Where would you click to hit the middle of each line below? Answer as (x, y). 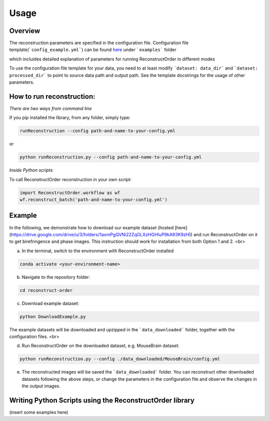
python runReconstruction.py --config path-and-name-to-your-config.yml (111, 157)
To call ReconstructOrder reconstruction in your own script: (70, 179)
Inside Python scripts (31, 170)
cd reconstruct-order (46, 290)
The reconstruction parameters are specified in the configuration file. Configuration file (99, 43)
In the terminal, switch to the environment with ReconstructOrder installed (98, 251)
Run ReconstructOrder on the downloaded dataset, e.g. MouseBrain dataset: (100, 346)
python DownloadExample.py (53, 316)
